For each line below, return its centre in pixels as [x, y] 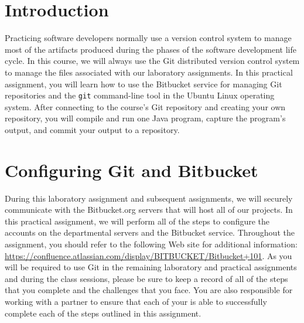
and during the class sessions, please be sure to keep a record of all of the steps [146, 278]
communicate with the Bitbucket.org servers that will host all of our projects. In [149, 210]
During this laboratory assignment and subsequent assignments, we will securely [149, 198]
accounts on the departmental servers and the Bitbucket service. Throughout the [150, 232]
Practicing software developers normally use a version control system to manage [148, 38]
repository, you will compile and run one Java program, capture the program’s [145, 118]
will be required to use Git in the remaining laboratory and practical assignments [151, 267]
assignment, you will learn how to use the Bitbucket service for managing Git [144, 84]
